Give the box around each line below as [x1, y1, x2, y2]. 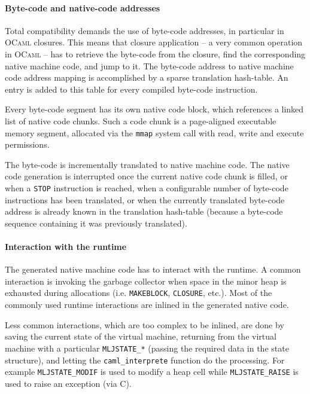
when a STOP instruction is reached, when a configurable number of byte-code [5, 181, 288, 194]
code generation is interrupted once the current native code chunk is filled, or [5, 170, 288, 182]
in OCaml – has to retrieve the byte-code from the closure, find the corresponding [5, 47, 306, 60]
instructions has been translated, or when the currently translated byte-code [5, 193, 285, 206]
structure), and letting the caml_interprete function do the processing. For [5, 353, 285, 366]
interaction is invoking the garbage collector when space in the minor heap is [5, 274, 287, 287]
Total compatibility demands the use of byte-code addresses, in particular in [5, 24, 284, 36]
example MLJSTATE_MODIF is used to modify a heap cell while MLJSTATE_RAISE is [5, 365, 299, 378]
